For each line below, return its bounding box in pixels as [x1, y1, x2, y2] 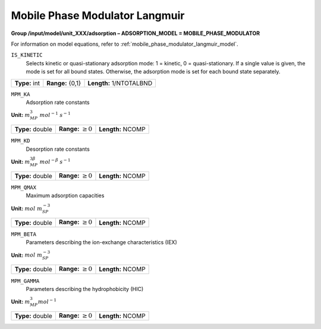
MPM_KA [11, 91, 30, 97]
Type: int [14, 79, 40, 87]
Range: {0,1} [46, 79, 81, 87]
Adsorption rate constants [26, 99, 90, 106]
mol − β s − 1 [39, 157, 71, 165]
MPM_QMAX [11, 184, 37, 191]
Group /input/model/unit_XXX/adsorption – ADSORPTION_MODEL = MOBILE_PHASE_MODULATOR [11, 30, 260, 37]
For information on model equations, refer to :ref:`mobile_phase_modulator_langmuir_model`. [11, 40, 238, 48]
